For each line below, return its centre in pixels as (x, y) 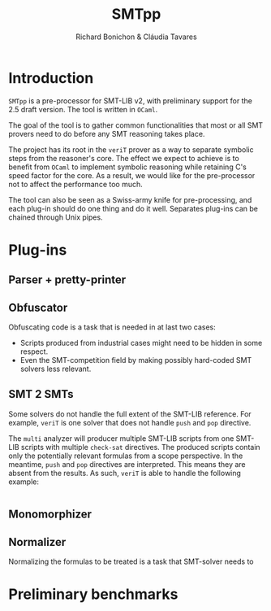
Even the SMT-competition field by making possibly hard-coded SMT (136, 360)
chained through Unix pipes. (56, 217)
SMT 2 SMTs (41, 394)
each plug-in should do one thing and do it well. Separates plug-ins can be (133, 208)
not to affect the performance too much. (76, 184)
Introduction (51, 78)
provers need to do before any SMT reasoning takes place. (107, 133)
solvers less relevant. (56, 369)
